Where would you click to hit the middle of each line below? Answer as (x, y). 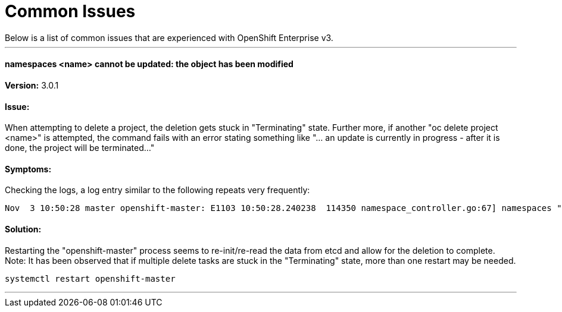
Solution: (23, 229)
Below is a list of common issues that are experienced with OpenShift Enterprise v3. (169, 37)
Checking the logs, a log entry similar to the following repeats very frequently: (157, 190)
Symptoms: (28, 169)
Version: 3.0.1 (32, 85)
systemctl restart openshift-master (90, 278)
